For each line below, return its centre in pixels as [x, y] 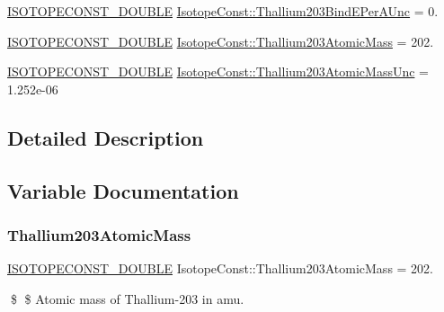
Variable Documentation [123, 190]
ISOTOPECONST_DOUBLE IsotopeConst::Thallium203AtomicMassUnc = [218, 71]
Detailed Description [106, 137]
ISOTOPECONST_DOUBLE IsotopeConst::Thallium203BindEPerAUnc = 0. [223, 11]
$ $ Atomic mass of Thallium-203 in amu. [127, 298]
